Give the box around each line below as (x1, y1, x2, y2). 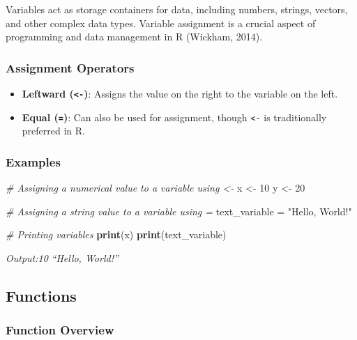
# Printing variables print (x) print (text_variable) (6, 227, 227, 242)
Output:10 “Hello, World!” (6, 250, 119, 265)
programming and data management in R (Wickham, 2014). (6, 29, 263, 44)
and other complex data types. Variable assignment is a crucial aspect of (6, 15, 316, 30)
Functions (6, 284, 77, 306)
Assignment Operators (6, 59, 135, 76)
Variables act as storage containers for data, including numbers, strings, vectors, (6, 2, 348, 16)
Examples (6, 153, 61, 170)
